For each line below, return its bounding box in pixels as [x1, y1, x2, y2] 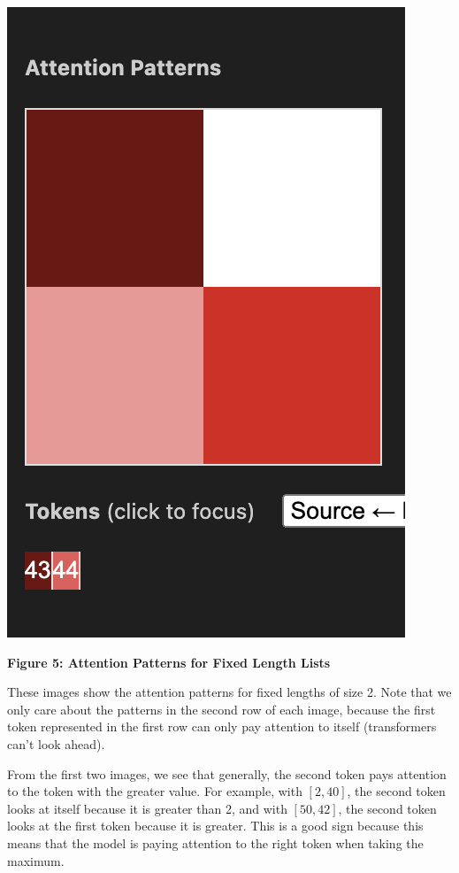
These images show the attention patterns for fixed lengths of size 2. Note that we [7, 683, 452, 701]
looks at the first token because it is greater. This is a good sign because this [7, 816, 424, 835]
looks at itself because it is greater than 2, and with [7, 799, 287, 817]
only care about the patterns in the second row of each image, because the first [7, 699, 436, 718]
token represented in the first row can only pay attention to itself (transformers [7, 717, 437, 736]
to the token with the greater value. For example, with [7, 782, 302, 800]
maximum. [7, 851, 65, 869]
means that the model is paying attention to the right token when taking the [7, 833, 424, 852]
